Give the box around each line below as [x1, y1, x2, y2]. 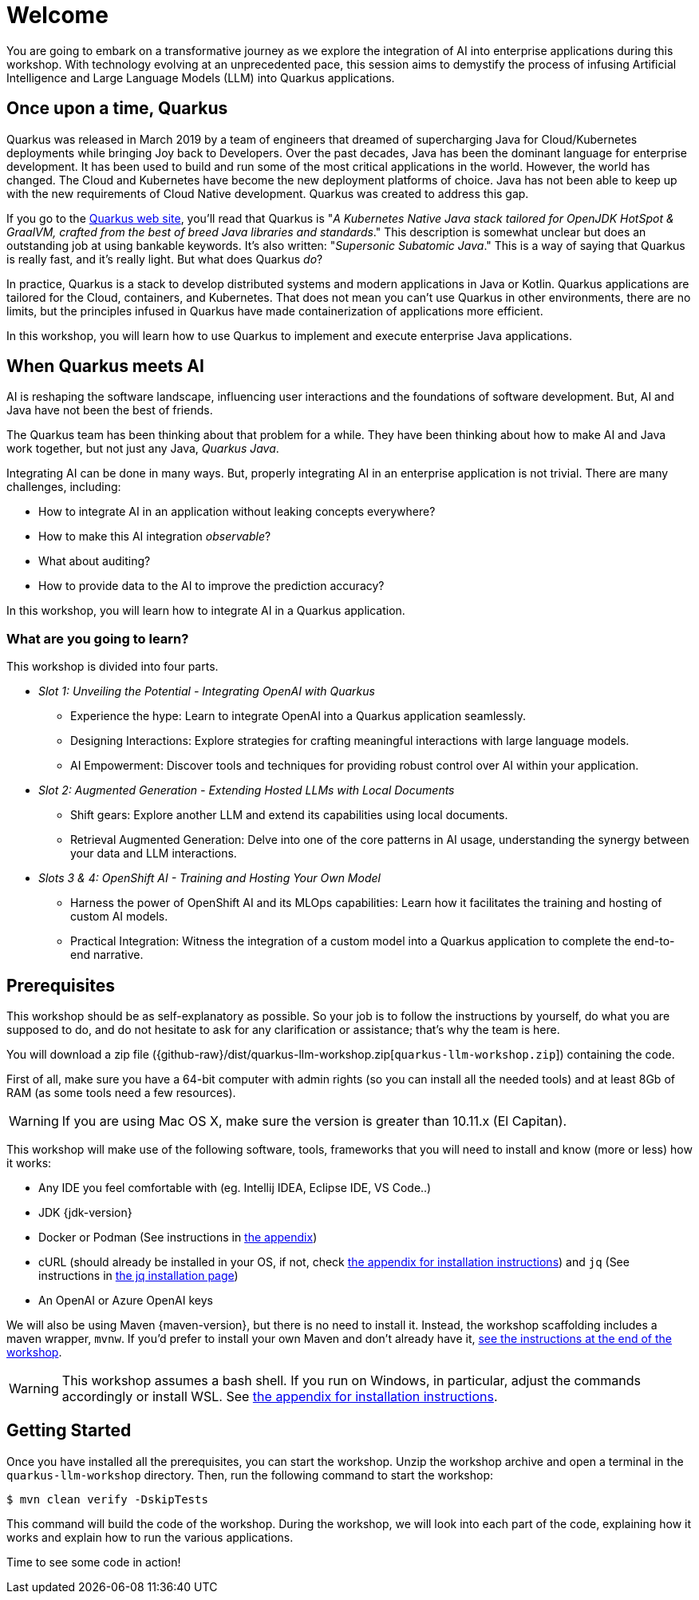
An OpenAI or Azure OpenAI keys [38, 1293, 213, 1308]
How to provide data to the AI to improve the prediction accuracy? [38, 579, 385, 593]
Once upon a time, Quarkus [6, 98, 228, 119]
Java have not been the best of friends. [6, 403, 213, 418]
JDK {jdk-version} [38, 1206, 132, 1220]
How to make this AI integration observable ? [38, 529, 271, 544]
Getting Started [6, 1420, 132, 1441]
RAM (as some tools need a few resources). [6, 1086, 236, 1100]
